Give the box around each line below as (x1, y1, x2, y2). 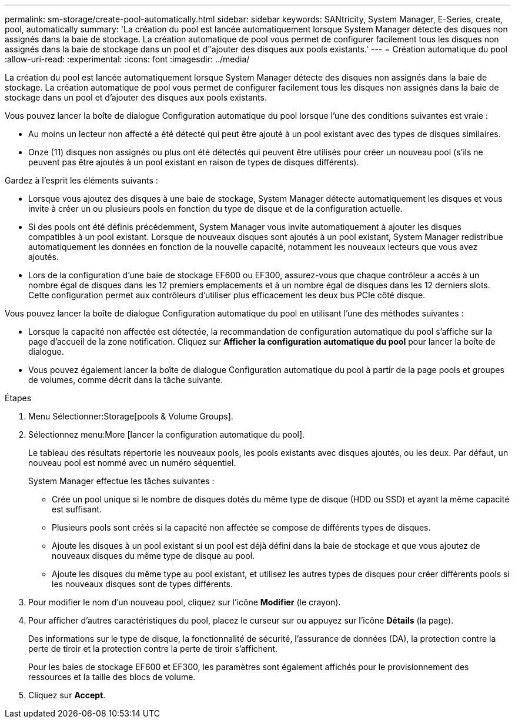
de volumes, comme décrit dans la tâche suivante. (28, 375, 223, 385)
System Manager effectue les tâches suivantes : (28, 476, 215, 486)
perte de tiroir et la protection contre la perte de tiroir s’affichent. (28, 644, 278, 654)
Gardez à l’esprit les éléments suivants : (5, 175, 158, 185)
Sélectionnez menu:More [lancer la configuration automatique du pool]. (28, 429, 305, 439)
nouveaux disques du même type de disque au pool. (52, 551, 255, 561)
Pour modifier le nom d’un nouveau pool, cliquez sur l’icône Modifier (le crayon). (28, 597, 341, 607)
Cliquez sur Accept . (28, 690, 106, 700)
